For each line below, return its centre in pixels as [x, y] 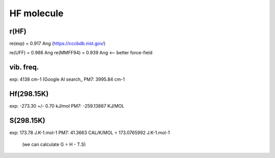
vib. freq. [24, 67]
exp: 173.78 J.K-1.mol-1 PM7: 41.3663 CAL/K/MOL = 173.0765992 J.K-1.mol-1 [90, 133]
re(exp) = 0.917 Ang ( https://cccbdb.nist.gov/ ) [58, 44]
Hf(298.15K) [29, 94]
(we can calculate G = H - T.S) [54, 144]
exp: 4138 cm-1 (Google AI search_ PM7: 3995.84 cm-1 [67, 79]
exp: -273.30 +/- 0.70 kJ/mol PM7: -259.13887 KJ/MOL [67, 106]
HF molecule [36, 13]
